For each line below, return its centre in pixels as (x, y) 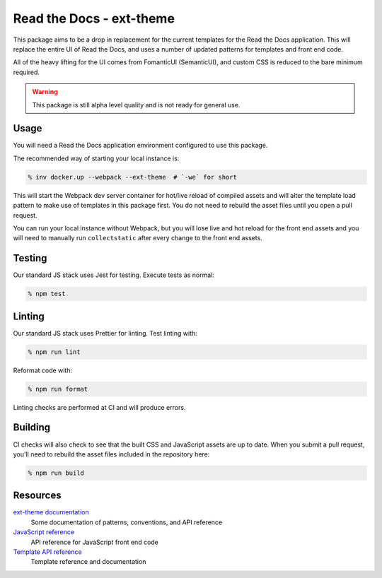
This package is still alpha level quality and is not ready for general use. (136, 105)
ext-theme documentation (51, 512)
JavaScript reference (44, 532)
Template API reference (47, 552)
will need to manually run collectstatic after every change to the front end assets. (138, 238)
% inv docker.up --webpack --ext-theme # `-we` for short (132, 177)
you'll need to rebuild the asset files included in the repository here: (111, 454)
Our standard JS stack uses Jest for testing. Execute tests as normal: (114, 275)
